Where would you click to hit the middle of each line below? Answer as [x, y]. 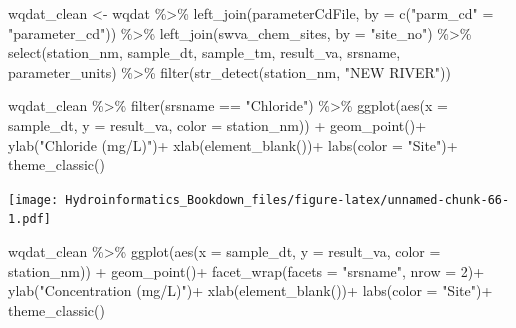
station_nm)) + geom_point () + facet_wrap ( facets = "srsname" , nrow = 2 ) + [246, 270]
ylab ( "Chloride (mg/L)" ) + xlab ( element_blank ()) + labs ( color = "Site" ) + [233, 144]
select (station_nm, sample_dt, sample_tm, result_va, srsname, [204, 52]
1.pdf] [29, 219]
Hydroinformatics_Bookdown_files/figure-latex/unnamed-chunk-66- [287, 199]
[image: [33, 199]
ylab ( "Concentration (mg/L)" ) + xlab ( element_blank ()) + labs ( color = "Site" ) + [250, 290]
